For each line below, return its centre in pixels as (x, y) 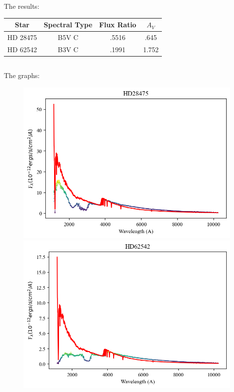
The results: (22, 6)
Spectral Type (68, 25)
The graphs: (22, 75)
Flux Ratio (118, 25)
